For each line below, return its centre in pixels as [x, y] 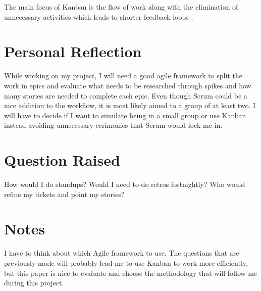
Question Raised [62, 160]
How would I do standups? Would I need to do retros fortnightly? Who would [125, 184]
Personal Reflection [73, 51]
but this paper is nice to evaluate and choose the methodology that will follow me [131, 273]
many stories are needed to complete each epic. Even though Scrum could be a [126, 95]
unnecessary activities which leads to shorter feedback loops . [99, 16]
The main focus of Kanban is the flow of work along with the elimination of [121, 7]
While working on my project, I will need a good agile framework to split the [123, 76]
